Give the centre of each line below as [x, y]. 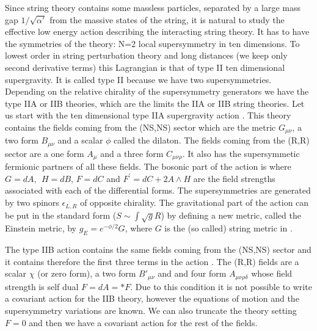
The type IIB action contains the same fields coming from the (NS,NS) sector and [158, 249]
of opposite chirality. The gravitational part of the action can [195, 202]
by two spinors [32, 202]
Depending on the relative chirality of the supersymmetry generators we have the [157, 91]
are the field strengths [234, 178]
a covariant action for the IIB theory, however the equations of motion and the [152, 298]
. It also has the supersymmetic [241, 153]
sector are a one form [45, 153]
